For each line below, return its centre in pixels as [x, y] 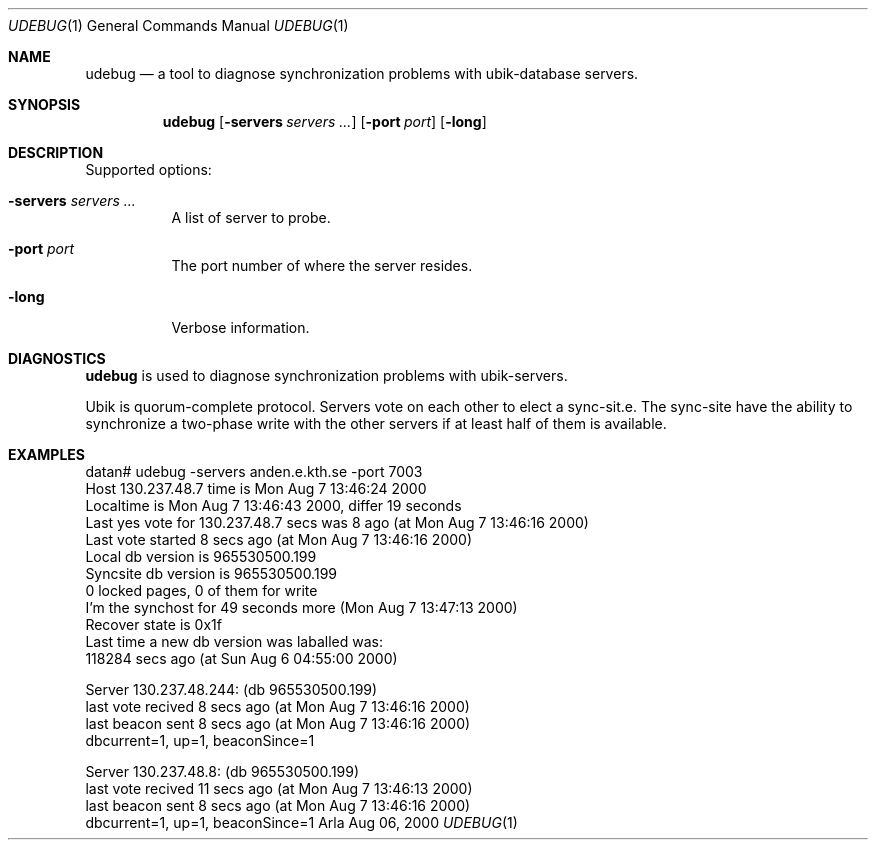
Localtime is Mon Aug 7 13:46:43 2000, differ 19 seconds [273, 505]
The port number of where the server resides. [322, 265]
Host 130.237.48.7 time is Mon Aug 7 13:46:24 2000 [256, 488]
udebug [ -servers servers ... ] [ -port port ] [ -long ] [324, 121]
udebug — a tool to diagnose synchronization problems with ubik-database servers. [362, 73]
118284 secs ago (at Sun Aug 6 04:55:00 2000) [241, 658]
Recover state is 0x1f [153, 624]
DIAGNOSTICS [57, 358]
